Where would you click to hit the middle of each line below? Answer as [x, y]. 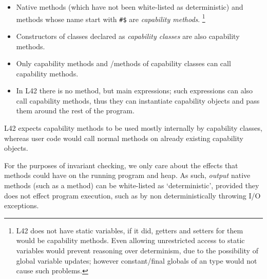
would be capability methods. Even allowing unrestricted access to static [130, 240]
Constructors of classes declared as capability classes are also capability [128, 36]
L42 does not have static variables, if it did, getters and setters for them [130, 230]
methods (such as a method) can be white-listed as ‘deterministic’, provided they [132, 185]
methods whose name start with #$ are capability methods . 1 [111, 18]
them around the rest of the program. [75, 111]
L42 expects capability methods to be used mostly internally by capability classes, [133, 128]
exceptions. [22, 205]
